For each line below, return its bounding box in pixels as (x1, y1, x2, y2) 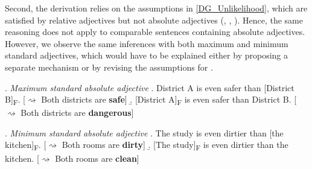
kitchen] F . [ (5, 138, 46, 153)
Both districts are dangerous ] (21, 106, 134, 119)
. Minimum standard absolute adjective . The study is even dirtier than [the (5, 126, 284, 139)
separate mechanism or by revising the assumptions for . (5, 60, 213, 73)
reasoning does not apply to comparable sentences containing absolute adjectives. (5, 25, 305, 38)
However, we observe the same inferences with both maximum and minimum (5, 37, 288, 49)
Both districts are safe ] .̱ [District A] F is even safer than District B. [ (41, 93, 297, 107)
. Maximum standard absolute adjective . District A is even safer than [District (5, 81, 294, 94)
